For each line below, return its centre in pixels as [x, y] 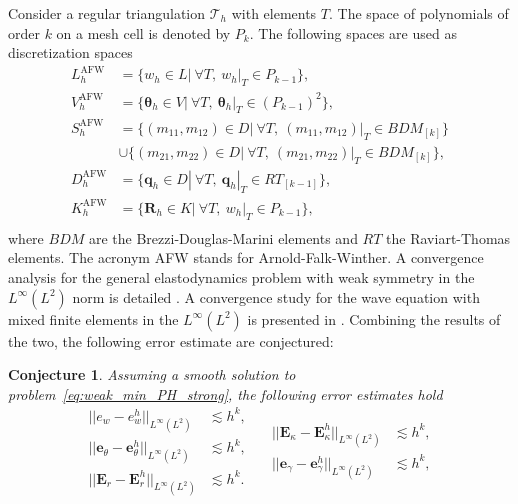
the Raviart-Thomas [448, 237]
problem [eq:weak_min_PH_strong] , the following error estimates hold [225, 393]
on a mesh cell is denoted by [143, 32]
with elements [274, 13]
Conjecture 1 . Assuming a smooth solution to [152, 374]
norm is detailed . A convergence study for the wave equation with [276, 296]
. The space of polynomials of [419, 13]
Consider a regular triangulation [107, 13]
